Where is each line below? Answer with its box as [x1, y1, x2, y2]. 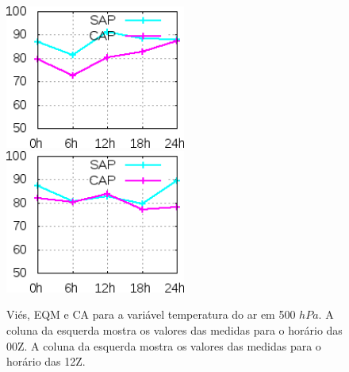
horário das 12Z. [6, 353, 86, 370]
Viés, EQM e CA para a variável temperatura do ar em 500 [6, 306, 296, 323]
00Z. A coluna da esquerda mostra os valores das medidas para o [6, 337, 321, 354]
